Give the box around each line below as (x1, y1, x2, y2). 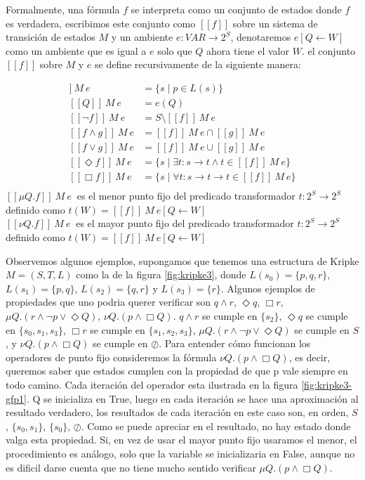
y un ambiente (111, 30, 173, 44)
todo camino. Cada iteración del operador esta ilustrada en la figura (6, 377, 298, 391)
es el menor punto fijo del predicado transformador (77, 188, 296, 203)
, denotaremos (230, 30, 291, 44)
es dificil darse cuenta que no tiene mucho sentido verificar (6, 460, 256, 474)
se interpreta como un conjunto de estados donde (131, 2, 342, 16)
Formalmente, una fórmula (6, 2, 120, 16)
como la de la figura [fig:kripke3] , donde (76, 267, 246, 282)
